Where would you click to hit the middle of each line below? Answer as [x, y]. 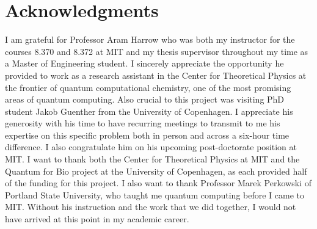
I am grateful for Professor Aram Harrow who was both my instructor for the [150, 39]
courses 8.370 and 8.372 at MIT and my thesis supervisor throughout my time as [157, 51]
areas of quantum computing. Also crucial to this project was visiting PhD [145, 99]
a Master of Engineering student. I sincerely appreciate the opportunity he [144, 63]
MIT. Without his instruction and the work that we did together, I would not [151, 207]
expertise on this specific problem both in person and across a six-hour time [147, 135]
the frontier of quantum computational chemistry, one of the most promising [148, 87]
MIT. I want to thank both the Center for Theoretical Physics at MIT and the [152, 159]
